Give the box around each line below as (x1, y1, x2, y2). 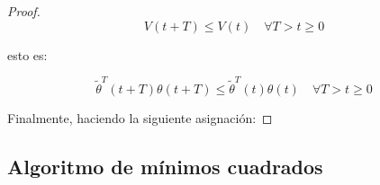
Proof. (7, 2, 41, 20)
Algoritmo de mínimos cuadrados (7, 152, 323, 180)
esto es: (7, 45, 48, 64)
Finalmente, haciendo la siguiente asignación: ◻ (7, 108, 273, 127)
